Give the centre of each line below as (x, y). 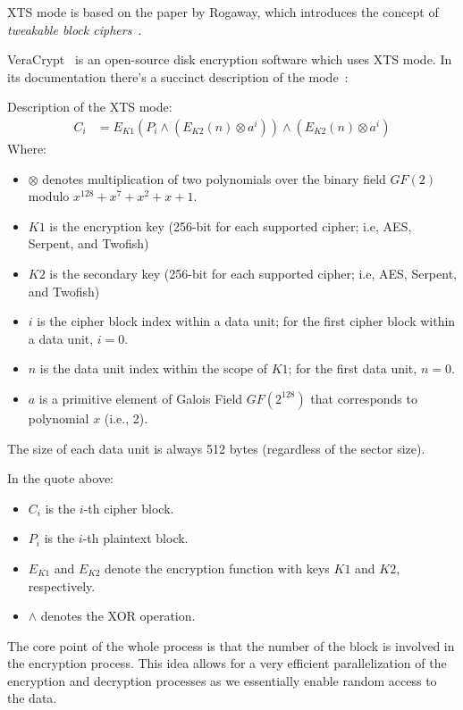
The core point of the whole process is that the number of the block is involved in (231, 645)
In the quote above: (60, 478)
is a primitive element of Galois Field (141, 398)
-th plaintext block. (135, 538)
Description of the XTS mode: (90, 107)
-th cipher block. (129, 508)
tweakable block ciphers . (75, 29)
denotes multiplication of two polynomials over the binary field (214, 178)
